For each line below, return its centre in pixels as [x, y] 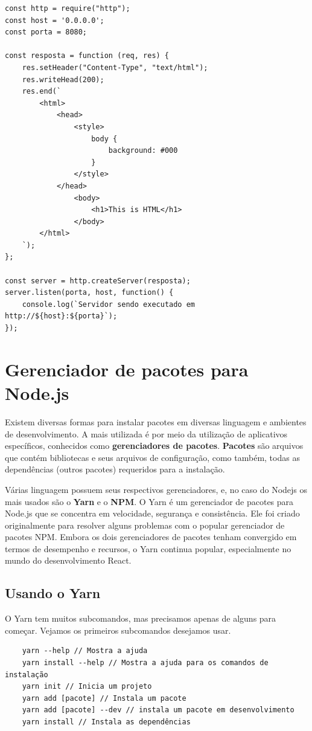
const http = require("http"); [68, 8]
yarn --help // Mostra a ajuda [85, 651]
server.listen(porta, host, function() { [89, 293]
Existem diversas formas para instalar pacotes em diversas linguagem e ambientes [156, 421]
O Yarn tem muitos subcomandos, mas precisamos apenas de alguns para [141, 618]
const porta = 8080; [46, 32]
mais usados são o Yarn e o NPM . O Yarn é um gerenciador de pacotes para [149, 501]
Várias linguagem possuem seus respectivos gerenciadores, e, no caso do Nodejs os [156, 489]
